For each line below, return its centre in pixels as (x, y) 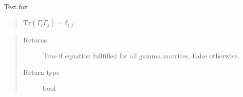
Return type (41, 72)
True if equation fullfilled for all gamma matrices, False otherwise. (141, 56)
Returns (35, 39)
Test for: (17, 6)
